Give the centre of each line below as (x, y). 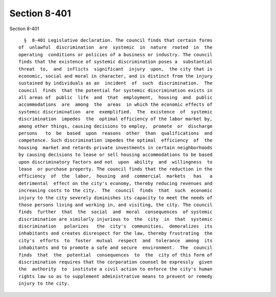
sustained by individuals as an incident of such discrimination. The (116, 83)
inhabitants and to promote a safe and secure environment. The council (116, 248)
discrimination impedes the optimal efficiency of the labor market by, (116, 119)
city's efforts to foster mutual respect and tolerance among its (116, 241)
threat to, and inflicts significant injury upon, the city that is (116, 69)
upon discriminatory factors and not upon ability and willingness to (116, 162)
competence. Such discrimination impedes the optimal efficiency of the (116, 140)
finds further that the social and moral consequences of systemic (116, 212)
